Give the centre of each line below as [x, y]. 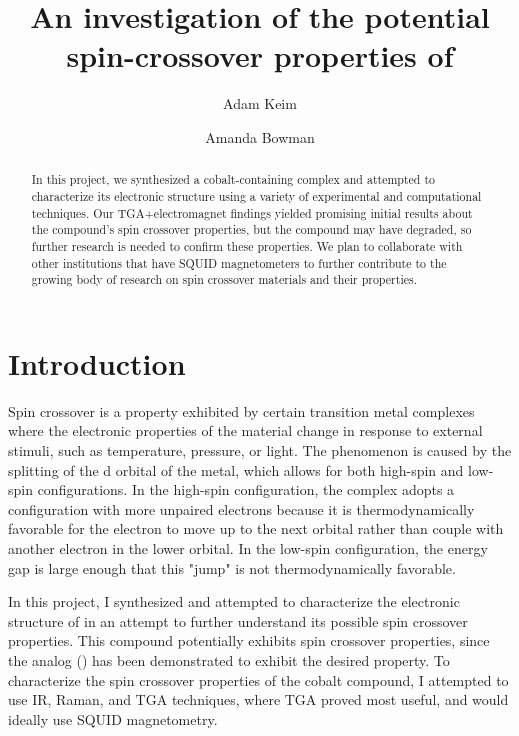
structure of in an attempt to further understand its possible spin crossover [238, 620]
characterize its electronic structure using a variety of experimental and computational [256, 195]
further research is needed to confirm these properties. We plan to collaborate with [247, 245]
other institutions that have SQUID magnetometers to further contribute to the [239, 262]
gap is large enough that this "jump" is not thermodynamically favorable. [232, 567]
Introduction [97, 362]
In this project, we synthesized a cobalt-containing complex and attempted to [233, 179]
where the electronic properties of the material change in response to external [245, 430]
